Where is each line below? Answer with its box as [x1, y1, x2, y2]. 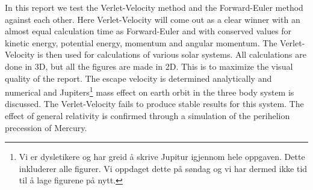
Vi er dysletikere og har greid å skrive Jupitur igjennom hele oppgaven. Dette [19, 150, 305, 163]
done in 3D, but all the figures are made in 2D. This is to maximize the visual [5, 60, 293, 72]
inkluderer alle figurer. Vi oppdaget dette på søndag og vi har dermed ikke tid [19, 162, 308, 174]
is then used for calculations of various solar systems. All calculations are [37, 48, 306, 61]
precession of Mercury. [5, 121, 87, 133]
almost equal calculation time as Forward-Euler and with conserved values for [5, 25, 292, 37]
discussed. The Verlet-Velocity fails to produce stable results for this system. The [5, 97, 304, 110]
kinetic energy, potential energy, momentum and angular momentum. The [5, 36, 277, 49]
